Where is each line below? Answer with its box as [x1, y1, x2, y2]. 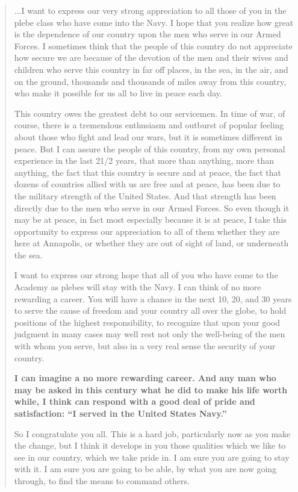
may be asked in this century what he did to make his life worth [14, 383, 288, 396]
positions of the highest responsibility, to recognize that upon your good [14, 316, 280, 328]
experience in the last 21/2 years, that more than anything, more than [14, 154, 274, 167]
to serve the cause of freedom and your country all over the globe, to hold [14, 304, 287, 317]
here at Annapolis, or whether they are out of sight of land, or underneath [14, 237, 289, 249]
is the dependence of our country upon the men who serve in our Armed [14, 28, 281, 40]
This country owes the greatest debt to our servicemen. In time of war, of [14, 107, 285, 119]
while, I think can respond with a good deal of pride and [14, 395, 255, 408]
